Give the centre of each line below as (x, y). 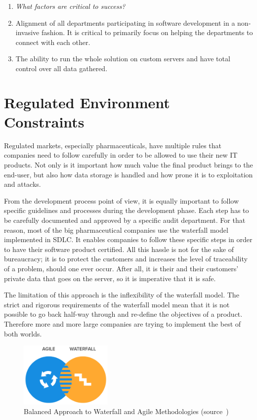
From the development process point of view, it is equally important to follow (121, 200)
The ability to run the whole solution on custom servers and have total (123, 59)
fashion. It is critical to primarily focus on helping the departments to (147, 32)
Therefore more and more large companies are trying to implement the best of (123, 323)
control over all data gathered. (62, 68)
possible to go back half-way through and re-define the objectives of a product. (123, 314)
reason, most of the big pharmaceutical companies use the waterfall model (116, 230)
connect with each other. (53, 42)
